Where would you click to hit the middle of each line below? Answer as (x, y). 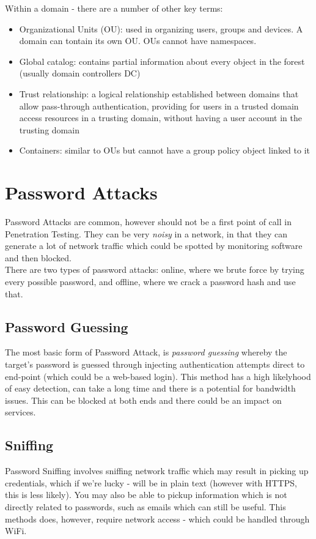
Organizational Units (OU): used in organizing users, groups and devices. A (161, 28)
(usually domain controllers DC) (80, 73)
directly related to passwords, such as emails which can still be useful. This (145, 506)
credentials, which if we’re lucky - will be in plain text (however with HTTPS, (151, 482)
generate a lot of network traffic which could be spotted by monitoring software (154, 246)
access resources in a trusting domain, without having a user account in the (161, 118)
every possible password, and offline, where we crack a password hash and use (150, 282)
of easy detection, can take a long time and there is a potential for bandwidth (150, 388)
